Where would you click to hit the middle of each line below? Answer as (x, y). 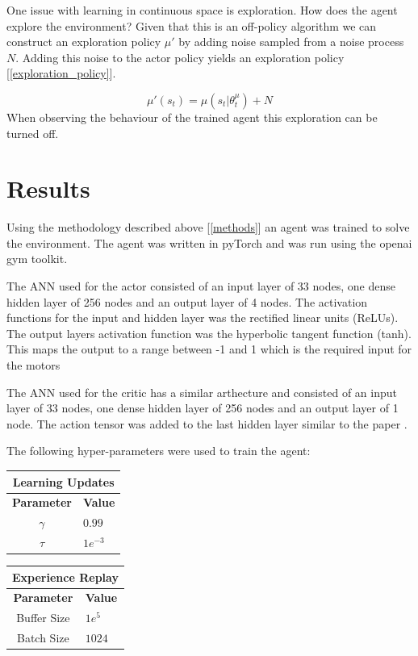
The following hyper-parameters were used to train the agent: (159, 451)
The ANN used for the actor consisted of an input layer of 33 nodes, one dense (201, 286)
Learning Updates (63, 481)
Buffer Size (43, 618)
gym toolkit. (37, 259)
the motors (33, 365)
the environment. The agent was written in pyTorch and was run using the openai (209, 242)
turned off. (33, 133)
